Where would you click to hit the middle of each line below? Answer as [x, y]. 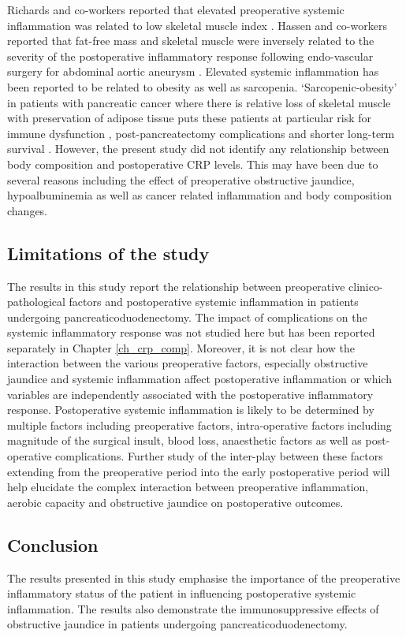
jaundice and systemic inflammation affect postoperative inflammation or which [199, 379]
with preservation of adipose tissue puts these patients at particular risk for [190, 118]
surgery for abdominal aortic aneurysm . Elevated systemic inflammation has [193, 71]
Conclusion [53, 544]
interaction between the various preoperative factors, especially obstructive [188, 363]
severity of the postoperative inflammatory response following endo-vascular [190, 56]
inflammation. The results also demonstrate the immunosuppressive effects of [193, 608]
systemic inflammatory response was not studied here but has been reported [191, 332]
